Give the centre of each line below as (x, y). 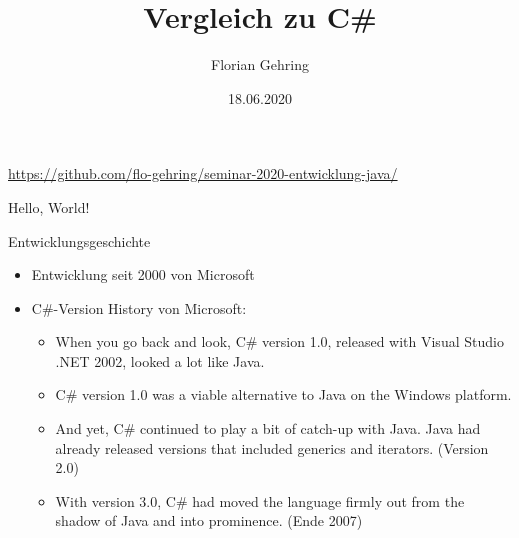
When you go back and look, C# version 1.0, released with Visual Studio (279, 341)
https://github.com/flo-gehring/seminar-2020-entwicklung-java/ (203, 173)
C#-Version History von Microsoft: (139, 307)
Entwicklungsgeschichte (79, 240)
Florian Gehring (259, 64)
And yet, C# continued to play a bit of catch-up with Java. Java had (268, 428)
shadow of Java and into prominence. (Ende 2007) (209, 520)
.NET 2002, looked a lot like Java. (160, 360)
